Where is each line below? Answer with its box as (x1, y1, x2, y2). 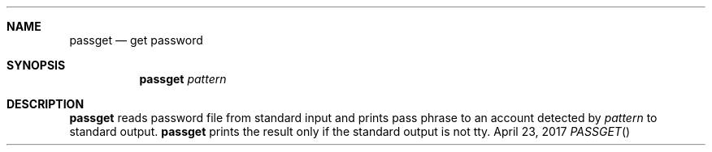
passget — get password (69, 33, 203, 47)
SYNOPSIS (7, 58, 66, 72)
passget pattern (139, 72, 227, 86)
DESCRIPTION (7, 97, 85, 111)
